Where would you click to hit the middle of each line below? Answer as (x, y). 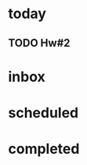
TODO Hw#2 (39, 43)
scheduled (43, 112)
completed (44, 149)
